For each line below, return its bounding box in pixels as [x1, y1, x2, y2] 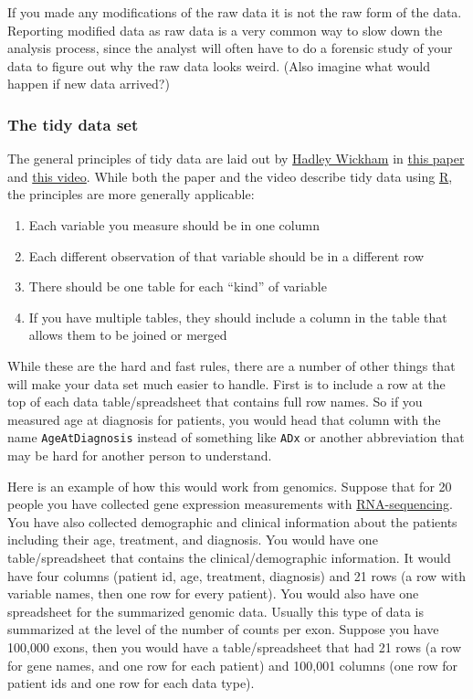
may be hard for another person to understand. [7, 445, 272, 464]
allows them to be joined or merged [28, 325, 227, 344]
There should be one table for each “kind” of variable [28, 277, 327, 296]
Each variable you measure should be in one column [28, 215, 320, 234]
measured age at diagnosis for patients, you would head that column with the [7, 409, 441, 429]
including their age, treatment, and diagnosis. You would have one [7, 530, 378, 549]
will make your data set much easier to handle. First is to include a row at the [7, 374, 446, 393]
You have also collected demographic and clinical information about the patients [7, 512, 457, 531]
